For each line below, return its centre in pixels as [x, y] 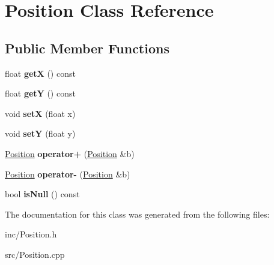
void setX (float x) [40, 113]
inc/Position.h [31, 234]
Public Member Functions [87, 48]
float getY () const [40, 93]
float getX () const [40, 73]
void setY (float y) [40, 133]
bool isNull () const [42, 194]
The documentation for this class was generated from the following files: [137, 214]
